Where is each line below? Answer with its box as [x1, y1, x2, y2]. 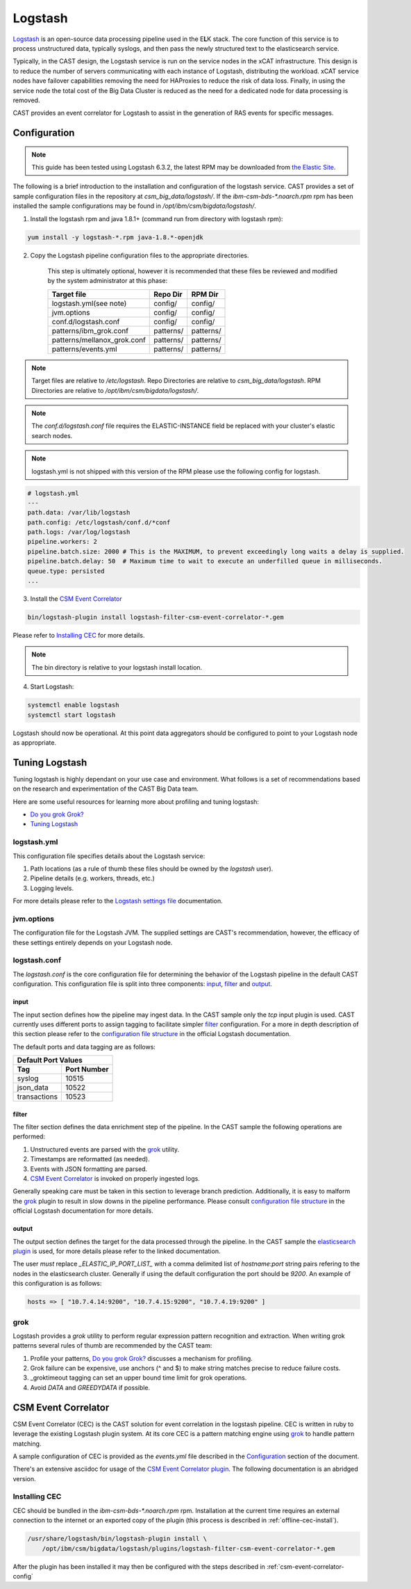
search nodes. [31, 431, 73, 439]
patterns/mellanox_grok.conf [51, 334, 146, 344]
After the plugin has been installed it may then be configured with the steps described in [12, 1562, 265, 1571]
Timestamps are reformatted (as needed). [30, 1155, 150, 1163]
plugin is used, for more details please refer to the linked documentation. [12, 1247, 221, 1255]
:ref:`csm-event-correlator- [266, 1562, 344, 1571]
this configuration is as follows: [12, 1280, 102, 1288]
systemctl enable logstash [27, 701, 119, 709]
